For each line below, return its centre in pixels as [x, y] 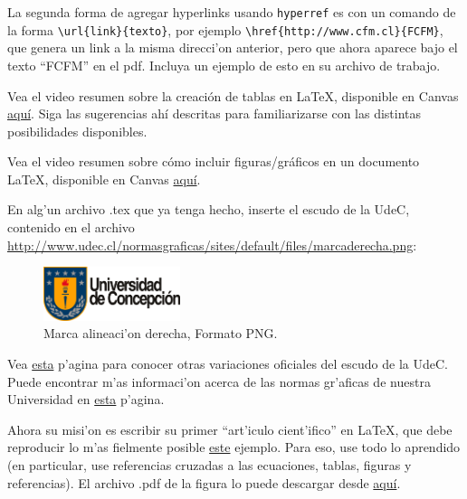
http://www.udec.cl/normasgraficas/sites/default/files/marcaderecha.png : [212, 245]
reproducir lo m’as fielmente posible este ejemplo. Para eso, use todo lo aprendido [234, 447]
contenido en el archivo [71, 227]
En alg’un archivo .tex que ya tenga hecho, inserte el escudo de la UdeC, [209, 209]
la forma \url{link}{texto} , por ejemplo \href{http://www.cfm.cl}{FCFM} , [225, 29]
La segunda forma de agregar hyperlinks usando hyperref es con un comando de [232, 12]
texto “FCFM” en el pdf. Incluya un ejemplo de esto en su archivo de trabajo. [224, 65]
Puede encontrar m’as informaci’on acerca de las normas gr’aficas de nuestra [219, 381]
